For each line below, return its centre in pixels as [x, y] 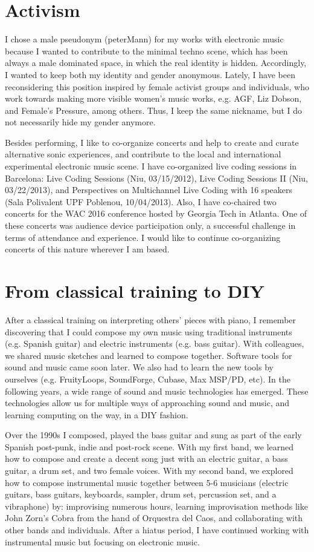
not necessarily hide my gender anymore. [80, 122]
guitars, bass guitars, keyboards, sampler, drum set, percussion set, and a [141, 494]
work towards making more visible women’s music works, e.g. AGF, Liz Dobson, [153, 98]
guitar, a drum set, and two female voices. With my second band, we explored [149, 471]
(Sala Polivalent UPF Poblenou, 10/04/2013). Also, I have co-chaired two [141, 201]
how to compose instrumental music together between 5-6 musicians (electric [147, 482]
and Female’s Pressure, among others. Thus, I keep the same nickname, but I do [154, 110]
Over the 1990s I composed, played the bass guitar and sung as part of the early [153, 435]
